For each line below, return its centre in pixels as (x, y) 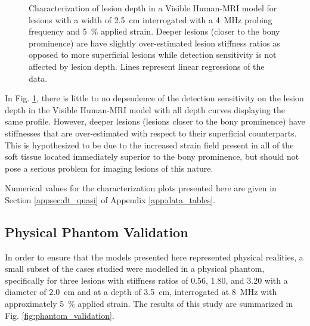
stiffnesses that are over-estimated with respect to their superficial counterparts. (151, 133)
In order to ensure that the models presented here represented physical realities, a (154, 257)
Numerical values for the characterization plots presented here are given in (141, 188)
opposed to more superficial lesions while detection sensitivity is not (153, 55)
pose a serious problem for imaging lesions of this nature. (109, 168)
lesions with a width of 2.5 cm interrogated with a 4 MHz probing (151, 19)
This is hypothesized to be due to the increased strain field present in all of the (149, 145)
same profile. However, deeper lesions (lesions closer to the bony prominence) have (155, 121)
